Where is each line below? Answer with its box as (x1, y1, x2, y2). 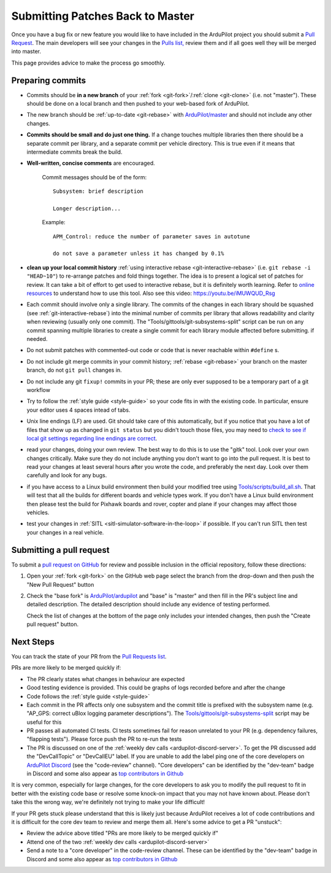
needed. (26, 335, 48, 342)
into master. (11, 48, 41, 55)
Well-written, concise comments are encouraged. (26, 160, 156, 167)
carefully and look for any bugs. (26, 472, 107, 479)
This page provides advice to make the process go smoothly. (11, 59, 165, 66)
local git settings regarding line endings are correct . (26, 434, 158, 442)
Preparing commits (11, 75, 86, 85)
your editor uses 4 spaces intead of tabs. (26, 406, 131, 413)
